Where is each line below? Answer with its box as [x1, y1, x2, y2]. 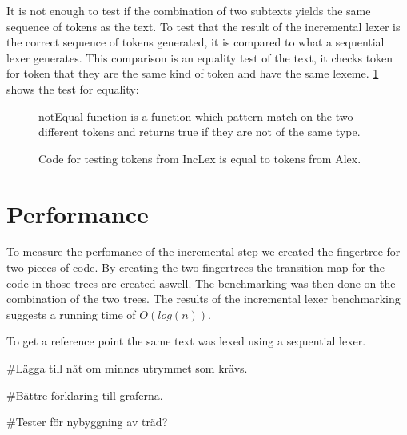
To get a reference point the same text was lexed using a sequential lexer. [6, 333, 366, 349]
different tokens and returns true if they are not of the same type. [38, 123, 361, 140]
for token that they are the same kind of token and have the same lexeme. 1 [6, 65, 379, 82]
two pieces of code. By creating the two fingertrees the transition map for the [6, 259, 385, 276]
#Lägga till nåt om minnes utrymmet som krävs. [6, 360, 248, 377]
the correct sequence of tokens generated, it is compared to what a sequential [6, 34, 385, 50]
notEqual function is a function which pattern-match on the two [38, 107, 353, 124]
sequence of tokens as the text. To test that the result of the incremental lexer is [6, 18, 401, 34]
